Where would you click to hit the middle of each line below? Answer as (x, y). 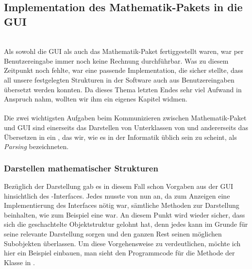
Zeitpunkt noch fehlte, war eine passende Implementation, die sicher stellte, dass (124, 70)
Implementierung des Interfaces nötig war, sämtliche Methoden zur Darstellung (122, 205)
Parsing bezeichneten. (36, 146)
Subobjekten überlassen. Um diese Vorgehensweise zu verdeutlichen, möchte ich (122, 243)
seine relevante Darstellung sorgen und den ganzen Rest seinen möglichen (113, 233)
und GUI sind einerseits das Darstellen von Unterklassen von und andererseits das (126, 127)
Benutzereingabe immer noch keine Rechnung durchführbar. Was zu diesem (116, 60)
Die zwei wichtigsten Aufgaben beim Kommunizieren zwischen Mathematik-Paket (125, 118)
